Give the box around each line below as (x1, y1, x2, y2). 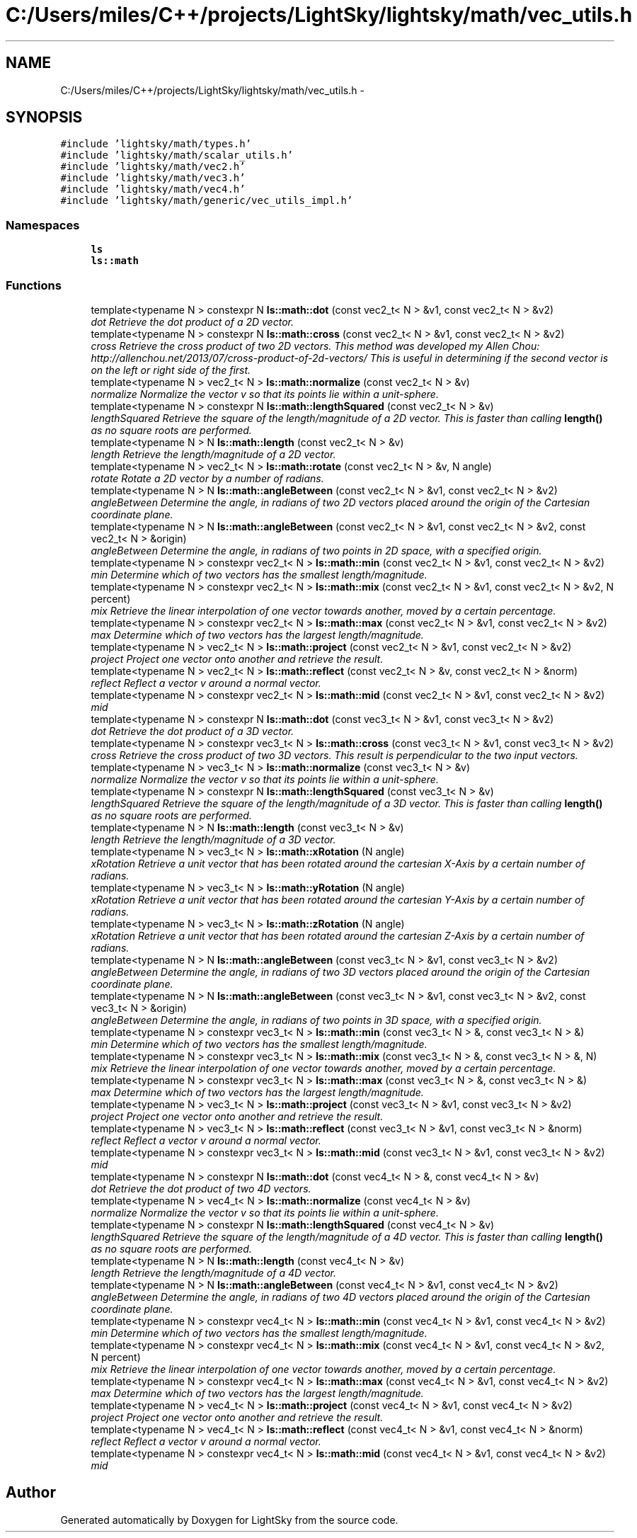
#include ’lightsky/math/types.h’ (60, 138, 252, 150)
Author (6, 1483, 56, 1502)
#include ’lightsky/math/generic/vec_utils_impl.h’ (60, 195, 353, 207)
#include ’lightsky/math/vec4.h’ (60, 183, 246, 195)
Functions (6, 278, 62, 292)
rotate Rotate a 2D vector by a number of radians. (91, 472, 324, 484)
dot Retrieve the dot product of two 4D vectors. (91, 1182, 311, 1195)
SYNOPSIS (6, 108, 83, 127)
